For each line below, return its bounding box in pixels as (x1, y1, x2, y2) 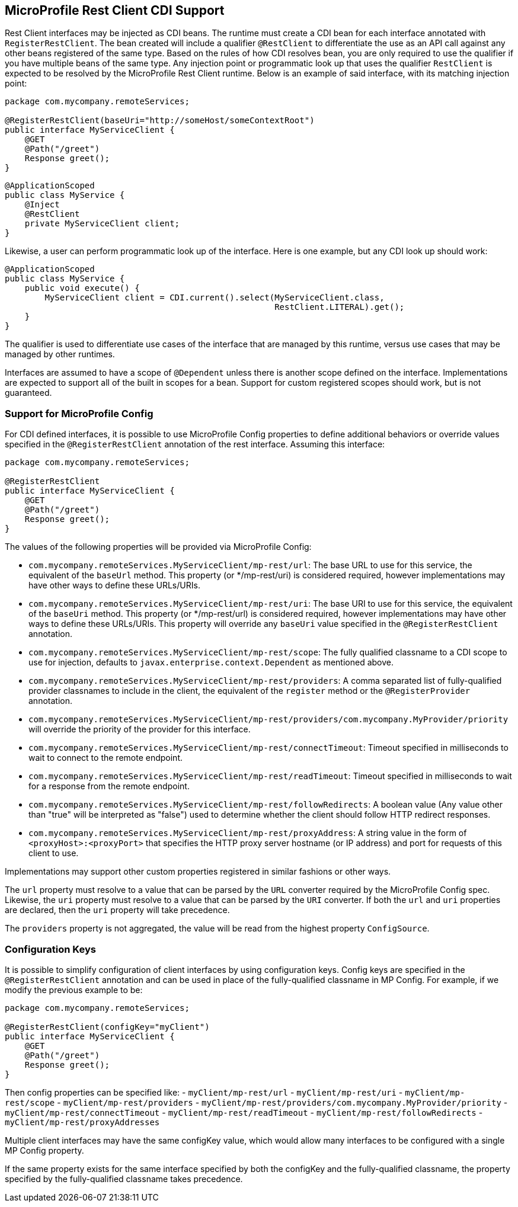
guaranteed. (5, 388, 52, 398)
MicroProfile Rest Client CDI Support (5, 3, 225, 18)
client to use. (28, 848, 79, 859)
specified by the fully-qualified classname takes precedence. (5, 1173, 243, 1184)
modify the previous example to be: (5, 984, 143, 995)
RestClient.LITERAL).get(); (274, 302, 405, 312)
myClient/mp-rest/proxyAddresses (5, 1117, 160, 1127)
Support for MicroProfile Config (5, 407, 154, 420)
